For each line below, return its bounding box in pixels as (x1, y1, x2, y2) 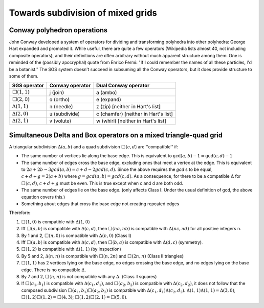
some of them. (9, 73, 39, 79)
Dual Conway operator (96, 82, 150, 89)
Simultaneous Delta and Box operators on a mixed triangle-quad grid (9, 131, 222, 139)
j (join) (49, 89, 65, 95)
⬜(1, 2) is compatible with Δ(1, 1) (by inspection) (21, 246, 122, 252)
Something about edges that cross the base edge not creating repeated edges (21, 201, 179, 207)
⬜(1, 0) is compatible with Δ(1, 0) (21, 218, 90, 225)
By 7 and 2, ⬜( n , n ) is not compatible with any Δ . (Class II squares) (21, 273, 157, 279)
